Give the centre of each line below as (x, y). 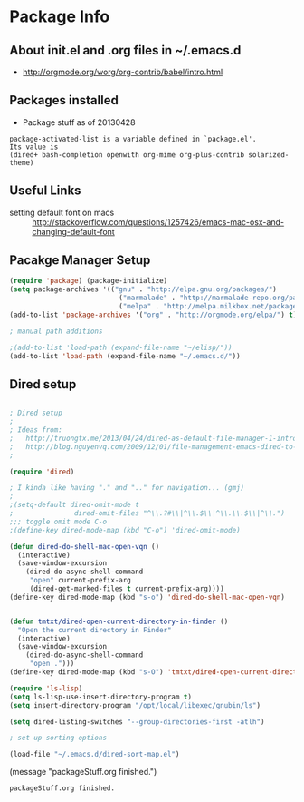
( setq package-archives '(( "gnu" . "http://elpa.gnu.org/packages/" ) (143, 289)
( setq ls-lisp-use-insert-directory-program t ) (101, 697)
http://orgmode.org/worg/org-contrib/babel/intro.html (123, 72)
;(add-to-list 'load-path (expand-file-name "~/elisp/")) (121, 347)
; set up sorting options (58, 738)
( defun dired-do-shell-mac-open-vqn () (85, 546)
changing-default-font (73, 231)
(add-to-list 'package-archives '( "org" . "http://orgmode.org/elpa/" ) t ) (153, 315)
